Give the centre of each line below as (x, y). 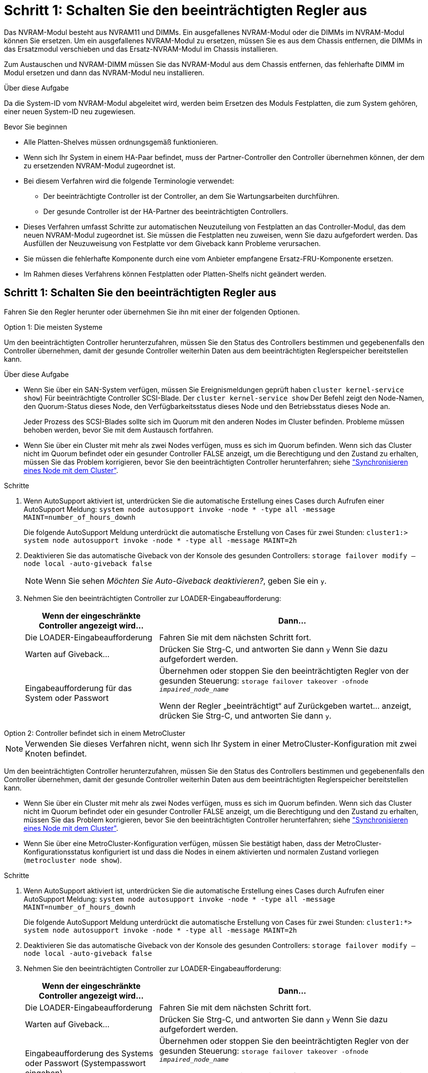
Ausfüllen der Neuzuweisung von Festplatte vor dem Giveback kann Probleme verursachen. (172, 243)
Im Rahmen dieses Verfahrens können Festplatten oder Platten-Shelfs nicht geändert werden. (175, 274)
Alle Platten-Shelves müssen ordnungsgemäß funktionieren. (121, 142)
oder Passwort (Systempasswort (86, 1063)
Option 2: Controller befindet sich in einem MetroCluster (95, 733)
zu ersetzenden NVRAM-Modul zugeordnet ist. (100, 165)
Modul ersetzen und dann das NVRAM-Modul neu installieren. (104, 72)
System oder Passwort (67, 698)
